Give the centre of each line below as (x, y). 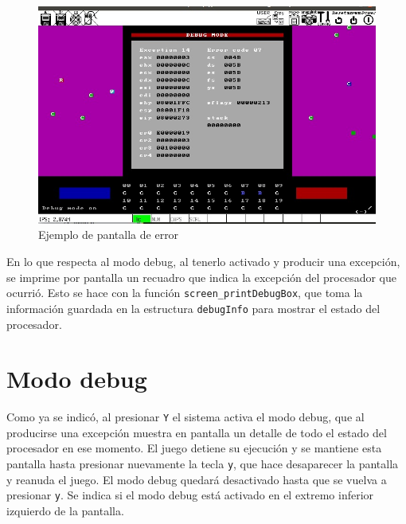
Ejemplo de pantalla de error (109, 235)
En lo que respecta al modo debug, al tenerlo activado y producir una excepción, (203, 261)
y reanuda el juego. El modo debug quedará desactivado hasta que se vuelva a (197, 479)
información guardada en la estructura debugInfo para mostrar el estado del (193, 308)
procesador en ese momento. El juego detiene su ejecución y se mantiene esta (194, 448)
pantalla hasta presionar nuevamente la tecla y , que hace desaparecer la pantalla (203, 464)
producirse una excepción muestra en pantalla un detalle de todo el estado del (197, 432)
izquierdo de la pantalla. (65, 510)
